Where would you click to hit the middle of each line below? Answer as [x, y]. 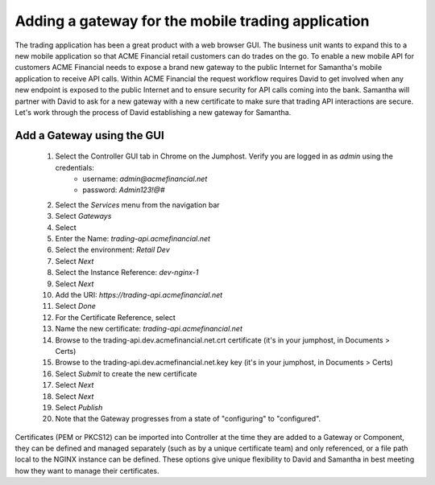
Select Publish [79, 407]
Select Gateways [83, 216]
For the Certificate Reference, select [116, 317]
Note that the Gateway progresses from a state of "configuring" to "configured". [188, 419]
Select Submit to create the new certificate [126, 373]
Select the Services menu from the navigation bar [138, 204]
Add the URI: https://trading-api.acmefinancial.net [139, 294]
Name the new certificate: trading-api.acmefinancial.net [149, 329]
